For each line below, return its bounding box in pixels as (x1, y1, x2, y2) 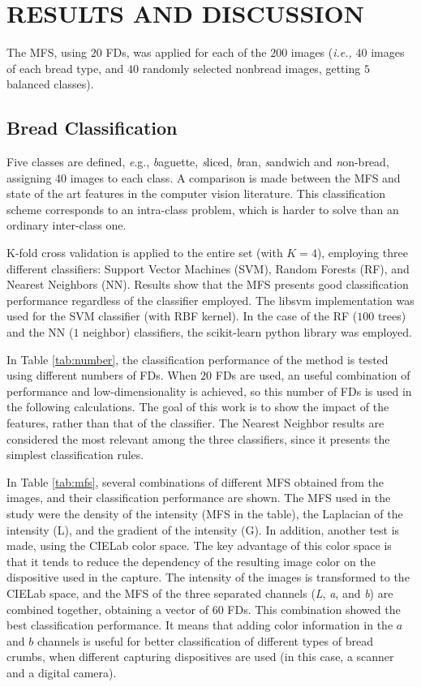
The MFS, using (6, 44, 88, 61)
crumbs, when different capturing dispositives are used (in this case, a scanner (6, 648, 394, 665)
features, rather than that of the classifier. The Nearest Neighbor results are (6, 414, 384, 432)
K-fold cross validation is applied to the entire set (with (6, 244, 283, 261)
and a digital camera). (6, 663, 117, 681)
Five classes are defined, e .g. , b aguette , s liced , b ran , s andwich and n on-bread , (6, 153, 389, 170)
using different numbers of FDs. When (6, 367, 197, 384)
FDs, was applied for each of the (105, 44, 267, 61)
